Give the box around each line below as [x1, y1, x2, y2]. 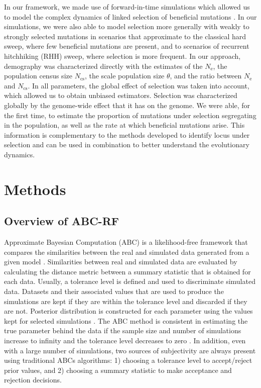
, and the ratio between [170, 70, 242, 81]
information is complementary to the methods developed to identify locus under [4, 129, 250, 140]
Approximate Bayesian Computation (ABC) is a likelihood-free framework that [4, 237, 248, 247]
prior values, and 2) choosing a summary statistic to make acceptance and [4, 364, 232, 375]
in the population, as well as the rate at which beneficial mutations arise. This [4, 120, 245, 130]
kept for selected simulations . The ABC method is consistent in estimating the [4, 315, 248, 326]
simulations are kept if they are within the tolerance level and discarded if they [4, 296, 247, 306]
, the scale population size [84, 70, 165, 81]
